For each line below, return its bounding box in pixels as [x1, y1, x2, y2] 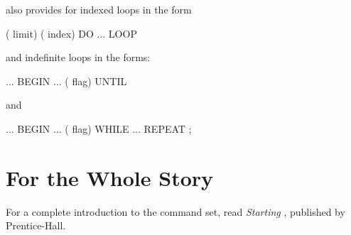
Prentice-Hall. [6, 218, 66, 233]
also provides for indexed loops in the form [6, 2, 192, 16]
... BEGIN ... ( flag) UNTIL [6, 73, 127, 88]
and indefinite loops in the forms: [6, 50, 151, 65]
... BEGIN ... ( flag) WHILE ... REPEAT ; [6, 121, 192, 136]
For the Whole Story [6, 163, 214, 192]
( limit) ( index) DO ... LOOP [6, 26, 137, 40]
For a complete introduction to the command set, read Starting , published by [6, 204, 345, 219]
